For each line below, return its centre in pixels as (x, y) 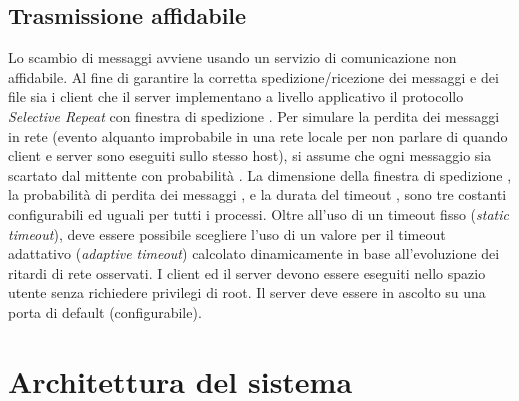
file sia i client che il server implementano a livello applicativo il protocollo (236, 96)
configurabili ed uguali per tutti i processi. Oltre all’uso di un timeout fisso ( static (258, 213)
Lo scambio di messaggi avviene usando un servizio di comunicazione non (232, 57)
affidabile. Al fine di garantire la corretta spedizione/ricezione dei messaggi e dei (253, 76)
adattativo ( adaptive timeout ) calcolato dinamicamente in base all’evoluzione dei (254, 253)
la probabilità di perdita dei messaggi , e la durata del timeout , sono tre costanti (257, 194)
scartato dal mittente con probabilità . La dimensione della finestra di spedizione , (260, 174)
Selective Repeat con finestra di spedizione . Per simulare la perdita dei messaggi (254, 115)
